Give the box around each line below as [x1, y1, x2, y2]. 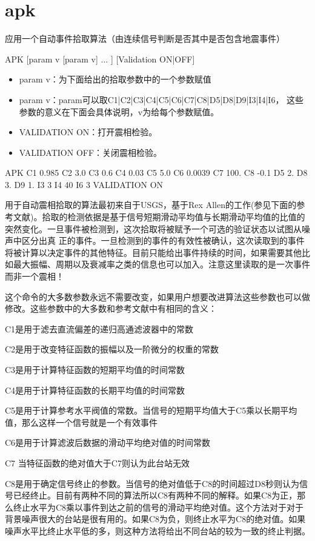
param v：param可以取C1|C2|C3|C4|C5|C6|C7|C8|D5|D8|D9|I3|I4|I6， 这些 [19, 93, 304, 106]
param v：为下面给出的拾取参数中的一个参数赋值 [19, 73, 211, 86]
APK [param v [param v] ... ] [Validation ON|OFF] [5, 52, 195, 65]
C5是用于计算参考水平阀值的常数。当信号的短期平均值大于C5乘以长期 [5, 404, 280, 417]
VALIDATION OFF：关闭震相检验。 [19, 146, 162, 158]
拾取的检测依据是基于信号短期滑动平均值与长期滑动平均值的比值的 [42, 210, 305, 223]
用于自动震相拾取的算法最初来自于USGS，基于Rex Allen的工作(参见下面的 [5, 198, 297, 211]
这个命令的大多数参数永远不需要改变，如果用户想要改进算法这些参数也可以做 [5, 290, 310, 303]
